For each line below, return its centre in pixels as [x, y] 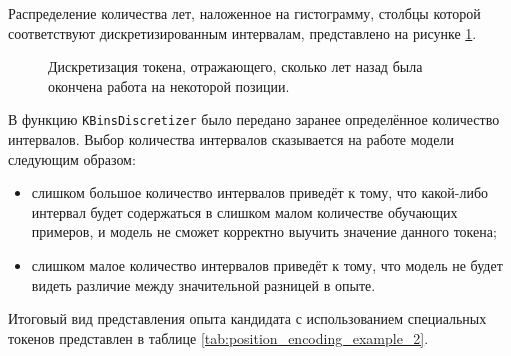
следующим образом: [72, 158]
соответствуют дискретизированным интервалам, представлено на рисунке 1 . [242, 32]
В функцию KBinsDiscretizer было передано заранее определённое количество [254, 119]
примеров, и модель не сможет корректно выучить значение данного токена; [264, 231]
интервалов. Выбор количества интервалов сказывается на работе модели [231, 139]
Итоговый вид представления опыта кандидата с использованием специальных [247, 318]
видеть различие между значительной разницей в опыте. [203, 284]
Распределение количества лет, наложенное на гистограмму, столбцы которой [244, 13]
